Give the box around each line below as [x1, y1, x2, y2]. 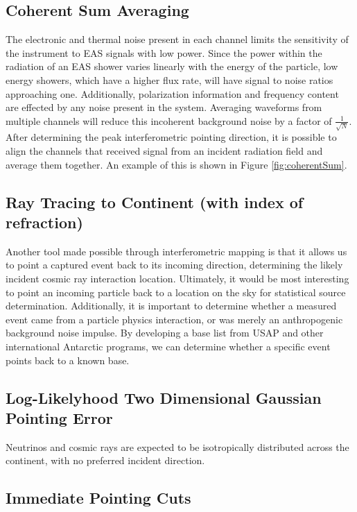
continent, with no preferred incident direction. [6, 453, 205, 468]
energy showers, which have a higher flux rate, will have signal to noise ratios [6, 72, 333, 87]
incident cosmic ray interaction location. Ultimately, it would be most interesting [6, 271, 349, 286]
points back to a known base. [6, 352, 130, 367]
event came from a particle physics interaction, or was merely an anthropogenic [6, 312, 343, 326]
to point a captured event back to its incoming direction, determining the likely [6, 257, 343, 272]
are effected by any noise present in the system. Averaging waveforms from [6, 100, 322, 114]
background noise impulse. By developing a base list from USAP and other [6, 325, 324, 340]
